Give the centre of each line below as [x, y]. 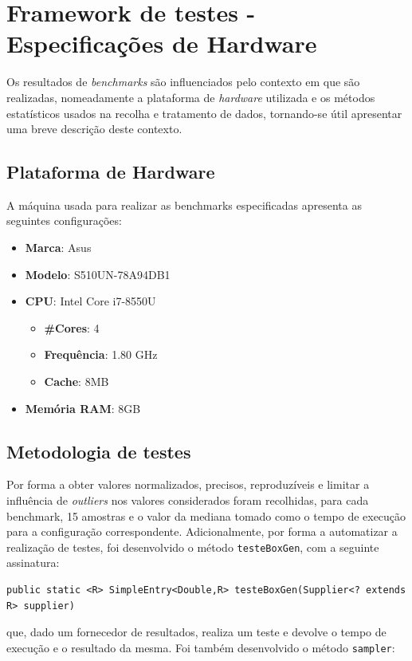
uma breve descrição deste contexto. [94, 129]
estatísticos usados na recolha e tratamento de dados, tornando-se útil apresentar [204, 113]
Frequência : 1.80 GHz [101, 354]
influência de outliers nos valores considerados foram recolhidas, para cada [188, 500]
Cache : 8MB [77, 382]
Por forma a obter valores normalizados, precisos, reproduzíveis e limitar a [188, 484]
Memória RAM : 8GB [83, 408]
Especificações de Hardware [162, 43]
